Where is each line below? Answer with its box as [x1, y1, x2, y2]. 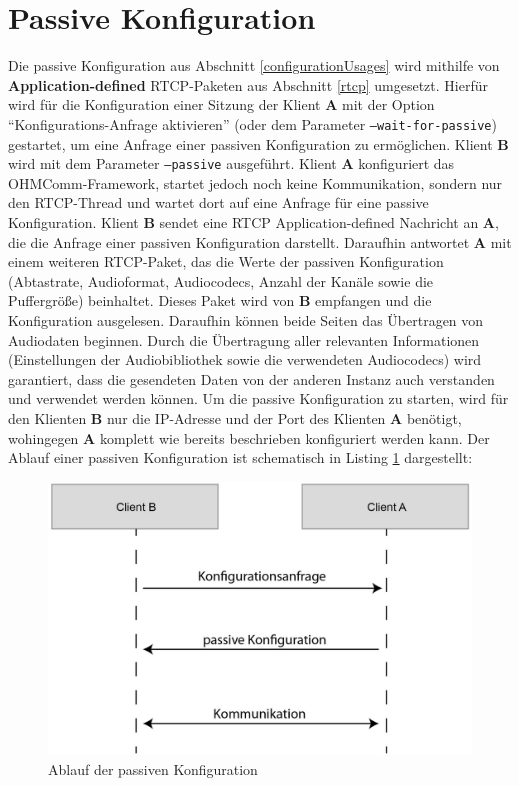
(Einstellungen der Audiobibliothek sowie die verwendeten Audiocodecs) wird [8, 349, 482, 370]
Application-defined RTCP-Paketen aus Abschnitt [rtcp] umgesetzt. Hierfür [8, 74, 488, 95]
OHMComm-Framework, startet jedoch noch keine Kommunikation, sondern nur [8, 172, 503, 193]
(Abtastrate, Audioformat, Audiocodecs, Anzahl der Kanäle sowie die [8, 270, 434, 291]
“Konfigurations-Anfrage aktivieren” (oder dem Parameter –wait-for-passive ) [8, 113, 497, 134]
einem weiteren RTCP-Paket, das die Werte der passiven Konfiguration [8, 251, 444, 272]
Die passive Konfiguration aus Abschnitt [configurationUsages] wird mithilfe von [8, 55, 500, 76]
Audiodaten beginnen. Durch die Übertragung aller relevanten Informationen [8, 329, 480, 350]
